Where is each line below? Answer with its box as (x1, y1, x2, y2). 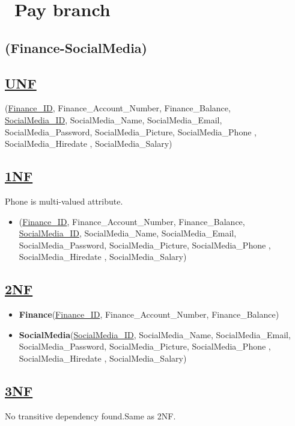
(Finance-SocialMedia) (5, 38, 147, 57)
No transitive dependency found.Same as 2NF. (5, 409, 176, 422)
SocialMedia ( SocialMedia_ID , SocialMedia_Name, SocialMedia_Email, (19, 328, 291, 341)
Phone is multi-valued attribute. (5, 194, 123, 207)
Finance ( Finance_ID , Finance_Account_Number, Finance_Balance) (19, 308, 279, 321)
